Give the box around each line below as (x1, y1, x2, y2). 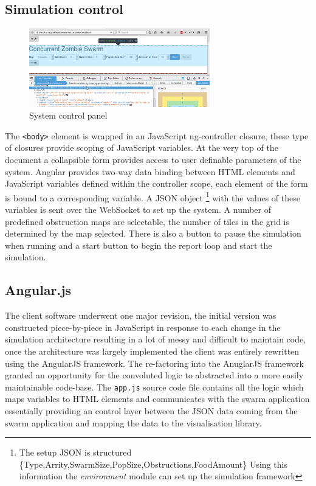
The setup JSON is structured (19, 446, 132, 459)
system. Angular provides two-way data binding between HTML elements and (5, 165, 295, 178)
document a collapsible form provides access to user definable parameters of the (5, 153, 301, 166)
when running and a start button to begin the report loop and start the (5, 238, 272, 251)
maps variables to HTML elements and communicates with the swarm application (5, 392, 310, 405)
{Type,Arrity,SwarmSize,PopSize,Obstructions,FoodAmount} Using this (19, 457, 287, 470)
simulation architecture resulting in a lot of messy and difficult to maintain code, (5, 333, 306, 345)
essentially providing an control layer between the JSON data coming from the (5, 404, 298, 417)
